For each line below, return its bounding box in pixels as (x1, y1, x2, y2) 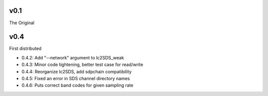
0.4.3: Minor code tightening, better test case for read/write (21, 62, 143, 68)
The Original (9, 20, 35, 26)
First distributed (9, 46, 42, 51)
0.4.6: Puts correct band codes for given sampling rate (21, 82, 134, 89)
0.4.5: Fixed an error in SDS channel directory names (21, 75, 130, 81)
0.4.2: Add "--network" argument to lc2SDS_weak (21, 54, 124, 60)
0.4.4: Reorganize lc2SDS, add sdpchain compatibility (21, 68, 132, 74)
